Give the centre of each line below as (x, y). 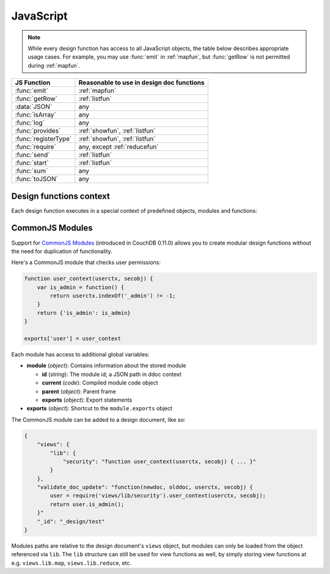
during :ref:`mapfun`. (54, 65)
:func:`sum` (31, 171)
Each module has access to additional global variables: (80, 355)
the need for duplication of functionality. (62, 251)
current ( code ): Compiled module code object (100, 383)
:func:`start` (32, 163)
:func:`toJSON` (36, 179)
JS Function (33, 83)
